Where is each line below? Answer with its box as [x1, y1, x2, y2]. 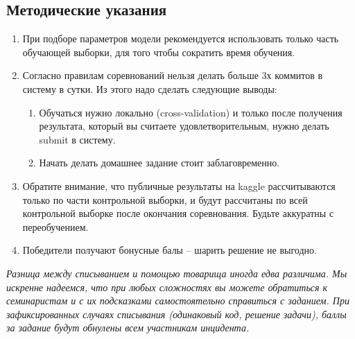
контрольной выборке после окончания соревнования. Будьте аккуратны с [22, 206, 334, 220]
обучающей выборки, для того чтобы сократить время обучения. [22, 44, 295, 59]
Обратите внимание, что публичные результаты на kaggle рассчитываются [22, 178, 336, 193]
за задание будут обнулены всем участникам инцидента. [6, 320, 250, 335]
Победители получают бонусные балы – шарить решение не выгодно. [22, 243, 317, 257]
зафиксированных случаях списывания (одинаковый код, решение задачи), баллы [6, 306, 347, 321]
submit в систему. [39, 132, 116, 146]
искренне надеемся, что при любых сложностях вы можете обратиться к [6, 279, 328, 294]
